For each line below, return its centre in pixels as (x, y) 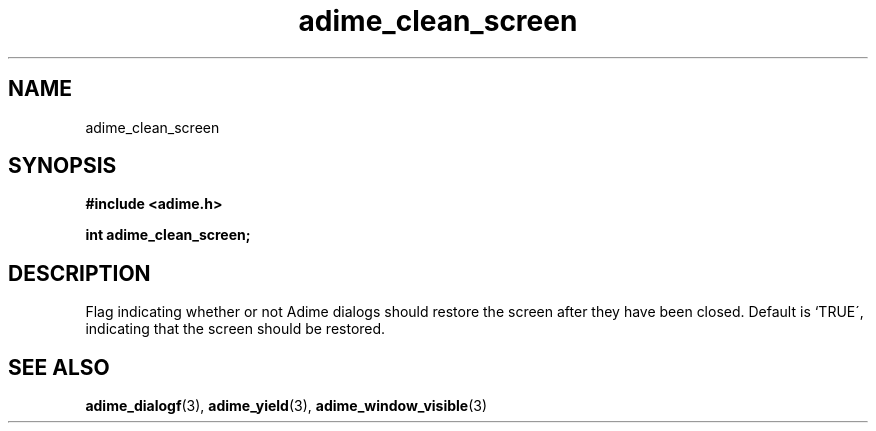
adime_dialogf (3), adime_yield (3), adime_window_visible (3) (286, 406)
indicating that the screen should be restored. (235, 329)
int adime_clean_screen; (168, 235)
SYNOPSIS (62, 166)
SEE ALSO (59, 367)
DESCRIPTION (79, 273)
